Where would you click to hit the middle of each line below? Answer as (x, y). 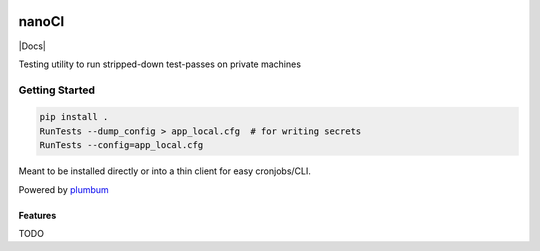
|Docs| (32, 46)
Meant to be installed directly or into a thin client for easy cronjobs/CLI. (165, 171)
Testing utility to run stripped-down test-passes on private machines (160, 64)
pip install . (74, 117)
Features (37, 215)
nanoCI (41, 21)
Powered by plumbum (63, 189)
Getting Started (56, 90)
